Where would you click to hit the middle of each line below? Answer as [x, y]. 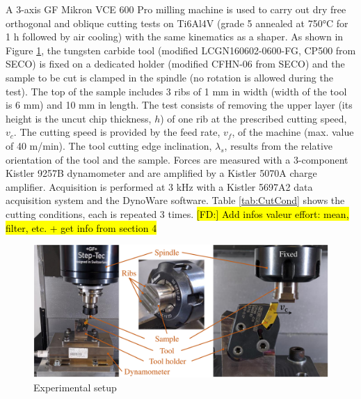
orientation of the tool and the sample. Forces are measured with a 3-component [177, 159]
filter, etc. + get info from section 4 [81, 227]
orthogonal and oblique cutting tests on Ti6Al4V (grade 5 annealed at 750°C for [177, 23]
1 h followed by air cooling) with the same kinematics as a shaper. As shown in [175, 37]
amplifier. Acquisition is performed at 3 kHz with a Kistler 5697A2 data [159, 186]
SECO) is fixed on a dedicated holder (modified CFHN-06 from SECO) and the [175, 64]
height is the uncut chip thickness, [79, 118]
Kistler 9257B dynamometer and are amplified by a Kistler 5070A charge [161, 173]
